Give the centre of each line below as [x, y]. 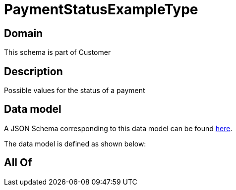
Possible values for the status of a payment [75, 91]
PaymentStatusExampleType [101, 9]
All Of [18, 163]
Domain [24, 33]
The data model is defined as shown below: [75, 143]
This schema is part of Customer [58, 52]
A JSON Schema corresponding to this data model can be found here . [118, 128]
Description [33, 71]
